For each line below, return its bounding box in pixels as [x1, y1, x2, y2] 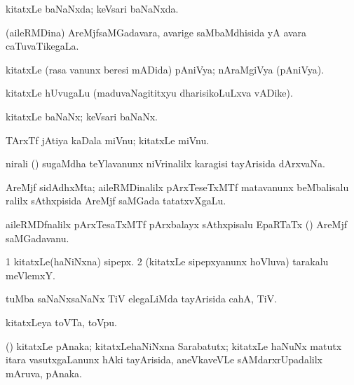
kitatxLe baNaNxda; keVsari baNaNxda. [6, 1, 179, 15]
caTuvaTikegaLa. [6, 38, 79, 53]
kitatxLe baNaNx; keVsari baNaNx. [6, 108, 158, 123]
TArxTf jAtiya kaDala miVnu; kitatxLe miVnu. [6, 132, 210, 147]
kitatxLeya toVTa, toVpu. [6, 314, 117, 329]
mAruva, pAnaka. [6, 365, 82, 380]
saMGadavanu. [6, 230, 69, 245]
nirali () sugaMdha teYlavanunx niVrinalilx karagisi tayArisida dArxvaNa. [6, 156, 325, 171]
